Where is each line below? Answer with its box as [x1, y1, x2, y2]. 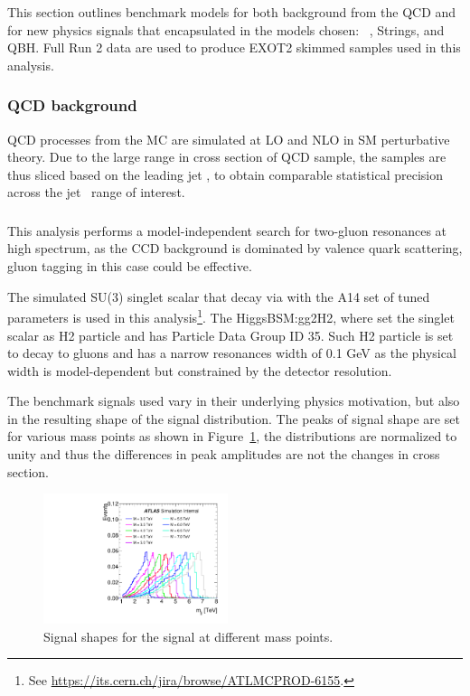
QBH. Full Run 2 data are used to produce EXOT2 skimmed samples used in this [7, 38, 461, 57]
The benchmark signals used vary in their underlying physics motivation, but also [7, 391, 460, 410]
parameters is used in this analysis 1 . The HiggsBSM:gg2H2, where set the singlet [7, 306, 455, 326]
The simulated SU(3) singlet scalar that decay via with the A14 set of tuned [7, 287, 430, 306]
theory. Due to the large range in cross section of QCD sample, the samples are [7, 147, 446, 166]
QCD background [7, 94, 137, 117]
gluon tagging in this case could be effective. [7, 257, 252, 276]
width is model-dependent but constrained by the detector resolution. [7, 361, 392, 380]
